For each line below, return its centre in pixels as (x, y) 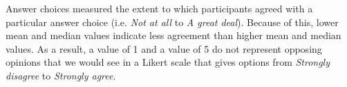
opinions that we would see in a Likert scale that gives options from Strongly (168, 62)
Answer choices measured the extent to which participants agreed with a (159, 8)
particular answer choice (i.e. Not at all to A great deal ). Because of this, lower (172, 22)
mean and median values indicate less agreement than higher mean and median (173, 35)
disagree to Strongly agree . (61, 75)
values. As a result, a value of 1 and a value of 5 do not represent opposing (164, 48)
